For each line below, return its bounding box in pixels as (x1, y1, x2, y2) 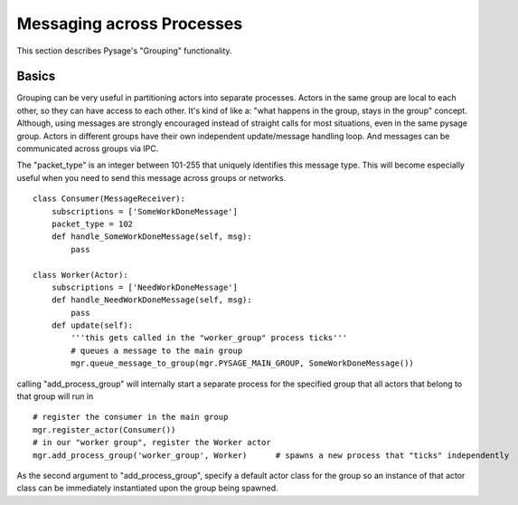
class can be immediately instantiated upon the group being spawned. (16, 482, 278, 493)
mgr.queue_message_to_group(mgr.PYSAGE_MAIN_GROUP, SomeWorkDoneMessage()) (71, 358, 415, 368)
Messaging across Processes (16, 14, 243, 33)
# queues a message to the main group (71, 345, 243, 356)
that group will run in (16, 391, 94, 402)
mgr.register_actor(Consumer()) (33, 424, 176, 434)
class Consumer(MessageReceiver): (33, 194, 185, 204)
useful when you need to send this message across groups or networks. (16, 172, 287, 183)
